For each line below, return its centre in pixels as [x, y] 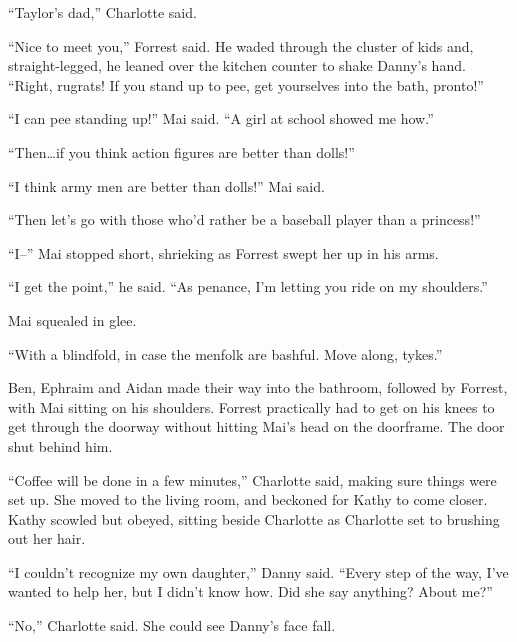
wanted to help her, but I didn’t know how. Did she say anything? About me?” [250, 591]
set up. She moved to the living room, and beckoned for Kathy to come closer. [248, 499]
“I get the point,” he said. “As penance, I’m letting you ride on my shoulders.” [248, 286]
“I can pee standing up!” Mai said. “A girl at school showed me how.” [221, 118]
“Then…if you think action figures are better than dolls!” [181, 151]
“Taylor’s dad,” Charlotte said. [102, 12]
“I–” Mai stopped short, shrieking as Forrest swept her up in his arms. [223, 252]
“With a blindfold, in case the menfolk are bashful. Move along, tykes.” [225, 353]
